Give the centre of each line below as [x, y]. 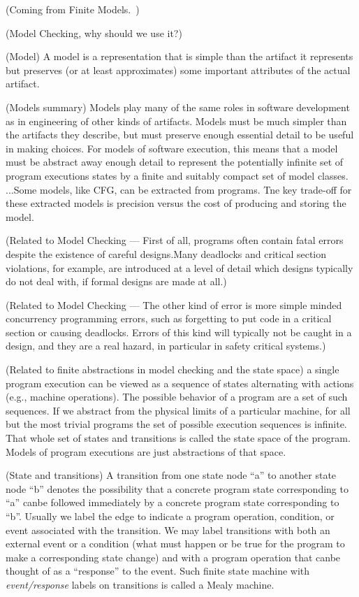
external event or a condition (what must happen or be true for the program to [175, 544]
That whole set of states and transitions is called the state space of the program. [178, 438]
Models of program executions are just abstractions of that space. [146, 451]
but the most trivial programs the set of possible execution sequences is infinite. [176, 424]
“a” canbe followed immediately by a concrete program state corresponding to [173, 502]
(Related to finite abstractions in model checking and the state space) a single [173, 369]
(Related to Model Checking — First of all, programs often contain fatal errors [175, 240]
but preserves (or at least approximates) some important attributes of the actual [178, 70]
